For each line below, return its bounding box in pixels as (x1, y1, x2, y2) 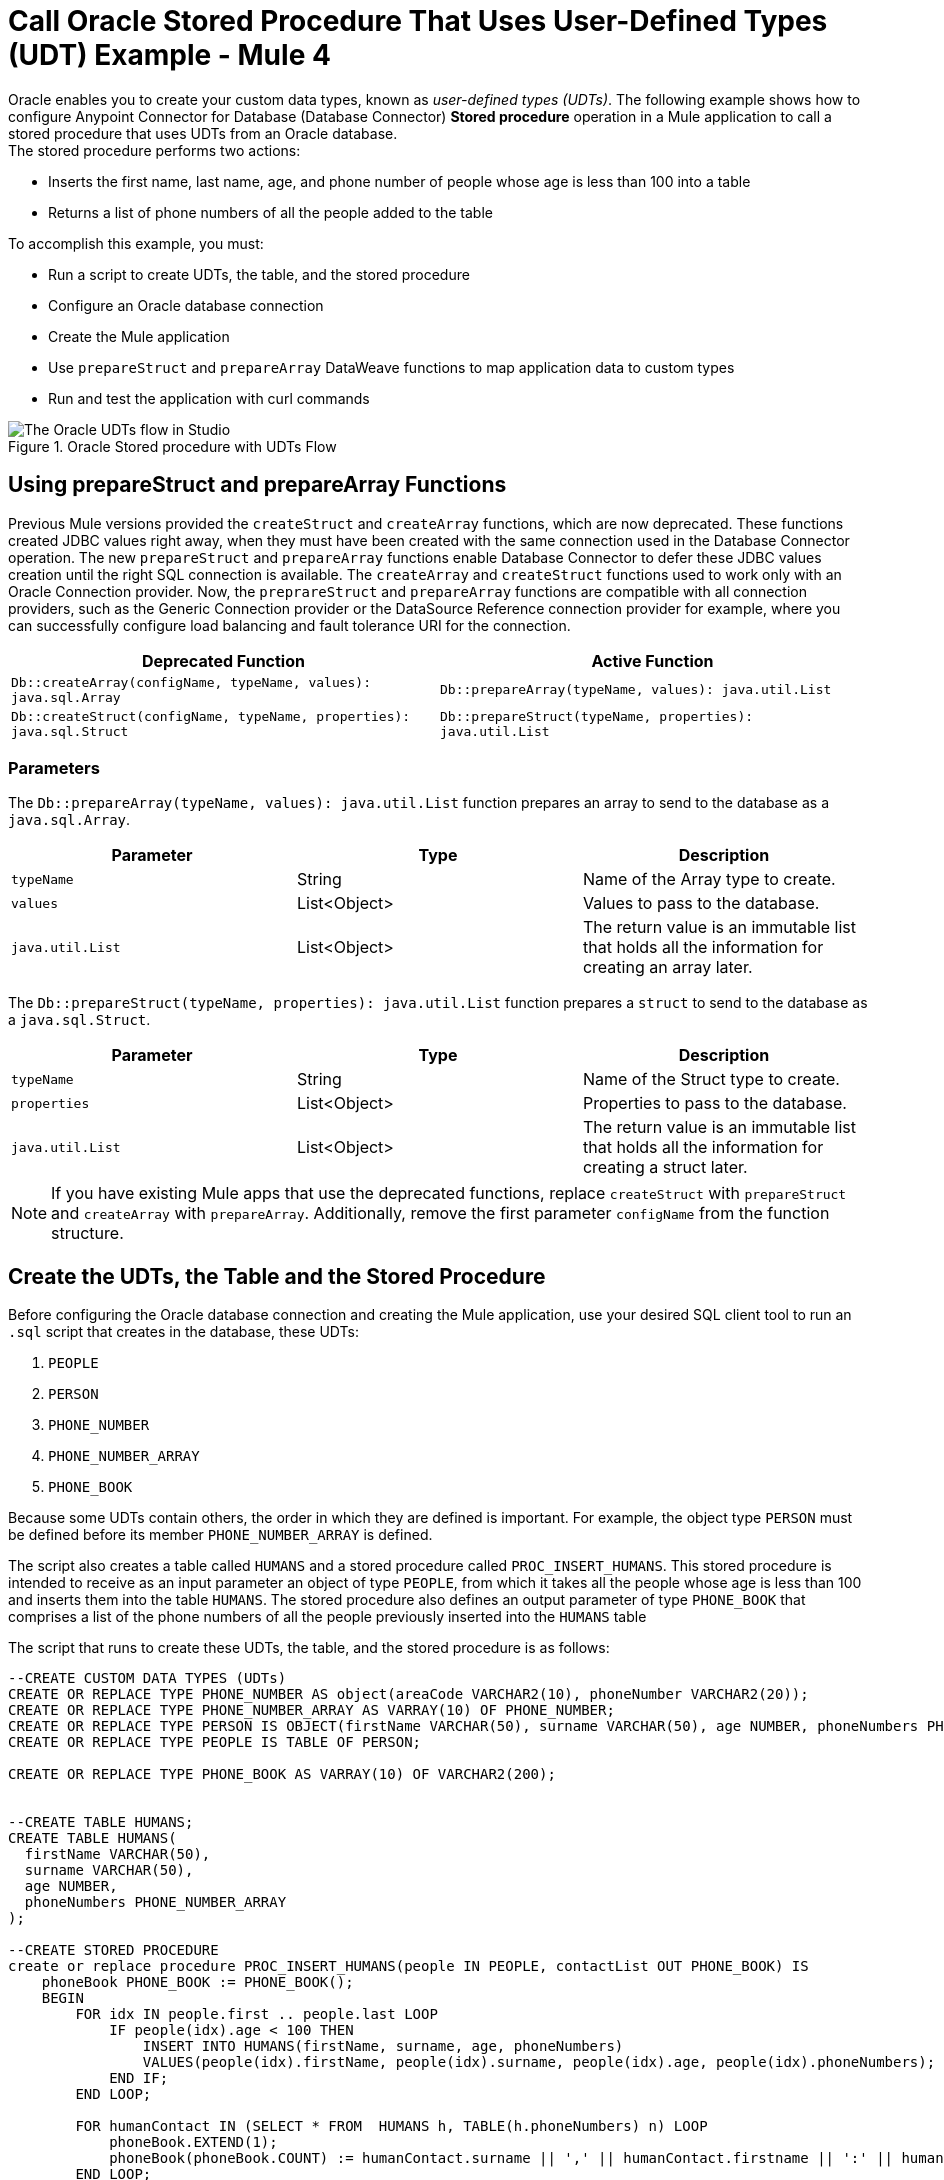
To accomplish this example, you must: (8, 234, 264, 252)
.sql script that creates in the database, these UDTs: (8, 1323, 359, 1341)
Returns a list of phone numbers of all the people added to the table (48, 203, 493, 221)
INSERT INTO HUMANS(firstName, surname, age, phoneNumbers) (142, 2038, 624, 2055)
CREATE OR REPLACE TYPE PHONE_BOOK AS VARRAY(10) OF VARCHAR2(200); (8, 1766, 556, 1783)
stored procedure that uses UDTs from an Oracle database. (8, 124, 398, 142)
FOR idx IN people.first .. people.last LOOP (75, 2006, 438, 2023)
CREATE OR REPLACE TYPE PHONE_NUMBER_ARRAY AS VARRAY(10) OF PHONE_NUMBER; (8, 1702, 615, 1719)
